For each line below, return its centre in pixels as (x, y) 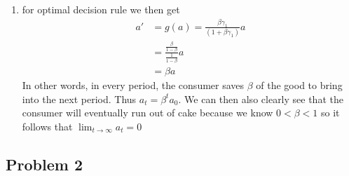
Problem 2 (44, 164)
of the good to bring (299, 85)
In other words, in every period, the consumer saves (133, 85)
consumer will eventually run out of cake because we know (148, 113)
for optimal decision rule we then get (101, 9)
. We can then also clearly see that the (261, 99)
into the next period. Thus (79, 99)
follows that (47, 126)
